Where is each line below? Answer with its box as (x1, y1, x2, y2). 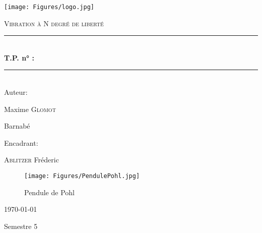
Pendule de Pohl (24, 187, 75, 197)
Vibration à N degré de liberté (4, 18, 104, 28)
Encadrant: (4, 137, 38, 148)
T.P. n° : (4, 52, 34, 63)
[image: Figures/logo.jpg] (4, 4, 94, 11)
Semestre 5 (4, 220, 38, 231)
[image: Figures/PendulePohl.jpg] (24, 172, 140, 180)
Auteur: (4, 87, 28, 97)
